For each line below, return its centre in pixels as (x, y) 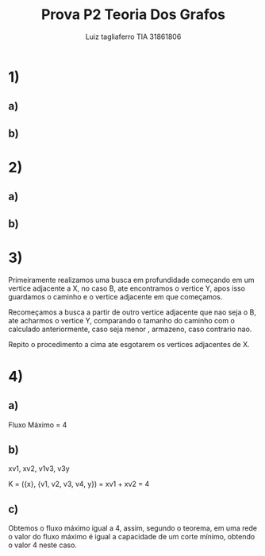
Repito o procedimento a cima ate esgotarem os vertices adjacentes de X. (129, 344)
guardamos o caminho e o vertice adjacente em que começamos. (115, 296)
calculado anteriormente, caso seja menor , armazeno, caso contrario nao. (130, 329)
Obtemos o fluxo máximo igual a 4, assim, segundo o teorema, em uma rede (133, 528)
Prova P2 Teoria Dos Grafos (133, 15)
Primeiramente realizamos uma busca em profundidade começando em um (132, 280)
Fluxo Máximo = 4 (38, 425)
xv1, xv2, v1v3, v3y (39, 469)
